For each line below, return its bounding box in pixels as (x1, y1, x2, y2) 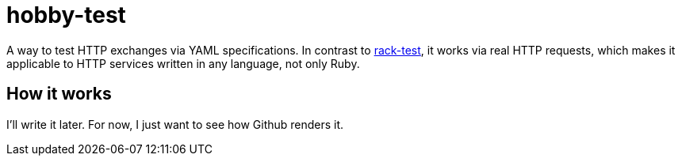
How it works (6, 84, 112, 104)
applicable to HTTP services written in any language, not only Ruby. (6, 56, 360, 70)
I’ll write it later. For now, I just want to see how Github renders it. (6, 117, 344, 131)
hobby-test (6, 2, 126, 28)
